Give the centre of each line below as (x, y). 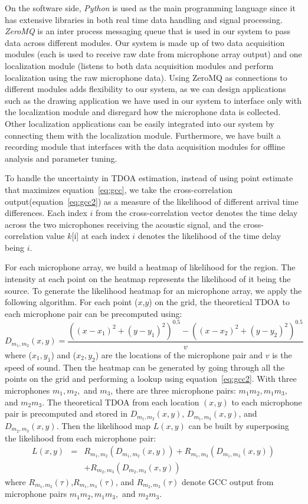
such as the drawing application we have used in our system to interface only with (153, 100)
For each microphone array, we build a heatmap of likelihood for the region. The (150, 267)
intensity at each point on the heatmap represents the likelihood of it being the (148, 279)
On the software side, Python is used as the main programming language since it (150, 8)
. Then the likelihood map (104, 426)
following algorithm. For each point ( (71, 302)
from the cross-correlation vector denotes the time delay (197, 213)
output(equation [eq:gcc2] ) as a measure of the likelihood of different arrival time (152, 201)
